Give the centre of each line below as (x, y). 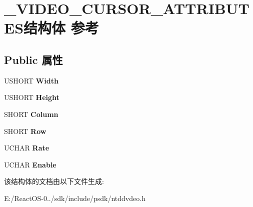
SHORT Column (31, 114)
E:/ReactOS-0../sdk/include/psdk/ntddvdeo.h (75, 198)
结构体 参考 (61, 28)
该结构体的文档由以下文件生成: (54, 181)
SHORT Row (25, 131)
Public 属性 (33, 59)
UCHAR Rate (27, 148)
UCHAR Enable (30, 164)
